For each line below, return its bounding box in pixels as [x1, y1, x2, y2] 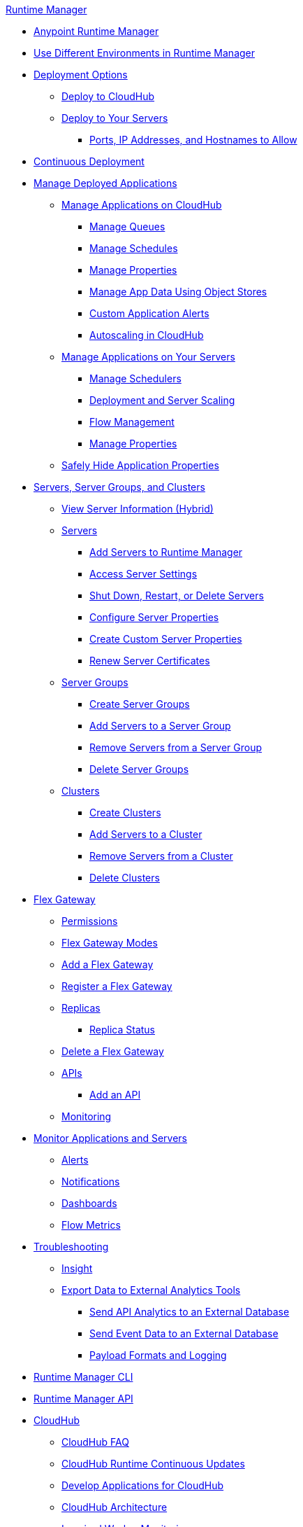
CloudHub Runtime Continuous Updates [61, 1458, 245, 1470]
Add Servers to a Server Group [89, 720, 231, 732]
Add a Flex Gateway [61, 958, 154, 970]
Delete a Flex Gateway [61, 1045, 164, 1057]
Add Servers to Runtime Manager [89, 546, 243, 558]
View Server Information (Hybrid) [61, 503, 214, 515]
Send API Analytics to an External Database [89, 1306, 290, 1318]
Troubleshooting [34, 1241, 109, 1253]
